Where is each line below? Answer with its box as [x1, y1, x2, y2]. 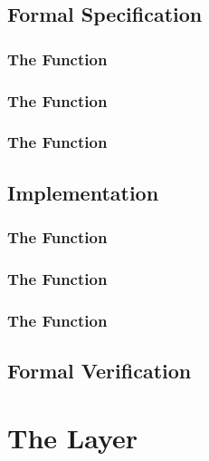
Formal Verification [7, 357, 192, 385]
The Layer [7, 418, 138, 456]
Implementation [7, 178, 159, 206]
